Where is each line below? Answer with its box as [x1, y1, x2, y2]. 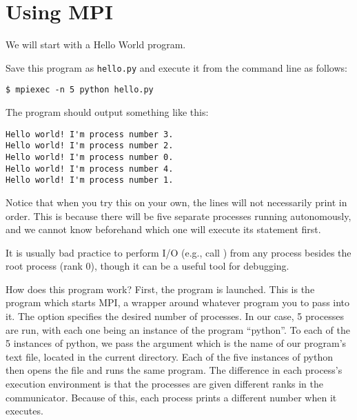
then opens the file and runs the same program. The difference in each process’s [6, 363, 343, 377]
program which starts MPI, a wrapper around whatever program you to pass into [6, 295, 350, 310]
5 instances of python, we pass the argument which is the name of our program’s [6, 336, 347, 350]
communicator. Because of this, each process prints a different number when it [6, 390, 337, 404]
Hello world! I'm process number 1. [6, 175, 174, 186]
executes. [6, 403, 43, 418]
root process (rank [6, 259, 83, 273]
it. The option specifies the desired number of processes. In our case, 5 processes [6, 309, 344, 323]
